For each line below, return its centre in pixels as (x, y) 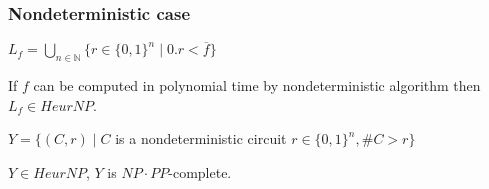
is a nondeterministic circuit (201, 138)
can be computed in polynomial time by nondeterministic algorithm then (257, 85)
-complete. (200, 172)
